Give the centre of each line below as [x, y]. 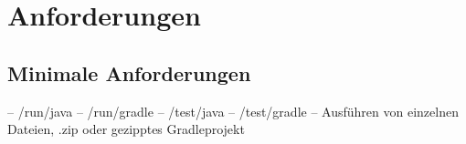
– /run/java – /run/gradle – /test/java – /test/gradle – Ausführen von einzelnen [233, 111]
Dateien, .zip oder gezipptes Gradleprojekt [126, 129]
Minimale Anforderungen [129, 72]
